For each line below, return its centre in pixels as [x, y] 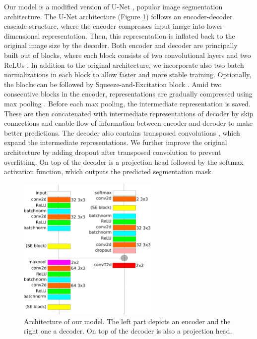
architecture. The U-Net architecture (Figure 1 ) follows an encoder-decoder [118, 16]
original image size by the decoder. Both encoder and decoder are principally [121, 45]
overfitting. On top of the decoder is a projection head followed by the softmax [124, 162]
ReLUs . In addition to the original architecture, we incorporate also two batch [124, 65]
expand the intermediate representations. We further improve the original [116, 142]
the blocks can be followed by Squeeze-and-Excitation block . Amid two [113, 84]
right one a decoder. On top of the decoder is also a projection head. [128, 331]
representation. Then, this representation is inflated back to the [139, 35]
